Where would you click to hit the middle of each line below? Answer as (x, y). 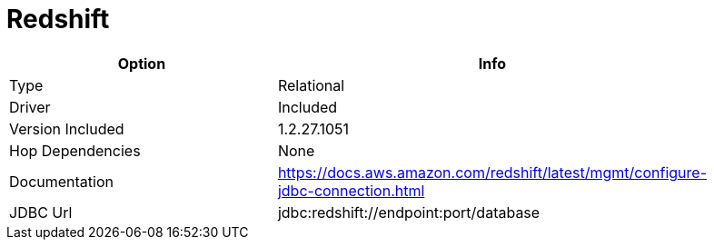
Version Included (67, 128)
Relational (311, 85)
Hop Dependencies (75, 150)
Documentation (61, 181)
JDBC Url (41, 212)
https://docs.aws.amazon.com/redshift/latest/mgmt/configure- (492, 172)
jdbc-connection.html (351, 190)
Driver (30, 107)
